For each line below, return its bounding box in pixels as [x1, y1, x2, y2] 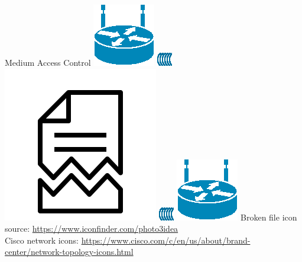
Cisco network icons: [5, 234, 79, 246]
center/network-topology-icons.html [5, 245, 134, 258]
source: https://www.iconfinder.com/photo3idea [5, 222, 178, 235]
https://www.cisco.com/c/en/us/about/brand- [81, 234, 251, 246]
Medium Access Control [5, 56, 91, 68]
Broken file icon [241, 210, 297, 223]
